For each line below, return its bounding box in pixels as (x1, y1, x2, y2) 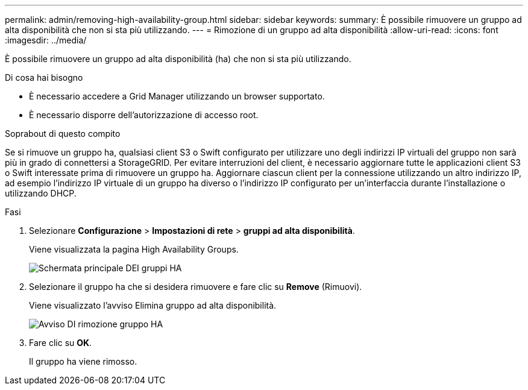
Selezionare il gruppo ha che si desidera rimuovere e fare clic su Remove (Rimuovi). (29, 281, 362, 292)
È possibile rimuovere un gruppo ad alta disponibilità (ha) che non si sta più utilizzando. (5, 54, 351, 64)
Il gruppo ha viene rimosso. (29, 356, 137, 366)
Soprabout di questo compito (5, 128, 121, 139)
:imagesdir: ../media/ (5, 35, 87, 45)
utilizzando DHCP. (5, 188, 77, 198)
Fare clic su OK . (29, 338, 92, 348)
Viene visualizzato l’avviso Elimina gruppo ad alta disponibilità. (29, 300, 277, 310)
